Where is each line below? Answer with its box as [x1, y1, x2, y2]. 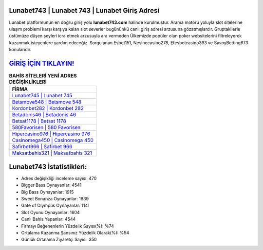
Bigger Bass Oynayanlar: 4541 [21, 182, 82, 188]
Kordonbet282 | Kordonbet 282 [12, 105, 84, 112]
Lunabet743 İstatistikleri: [9, 162, 87, 171]
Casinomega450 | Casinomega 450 [12, 137, 94, 143]
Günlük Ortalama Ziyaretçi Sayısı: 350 [21, 236, 97, 243]
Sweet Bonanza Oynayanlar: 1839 [21, 196, 89, 202]
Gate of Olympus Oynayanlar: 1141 [21, 202, 90, 209]
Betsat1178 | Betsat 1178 [12, 118, 67, 125]
